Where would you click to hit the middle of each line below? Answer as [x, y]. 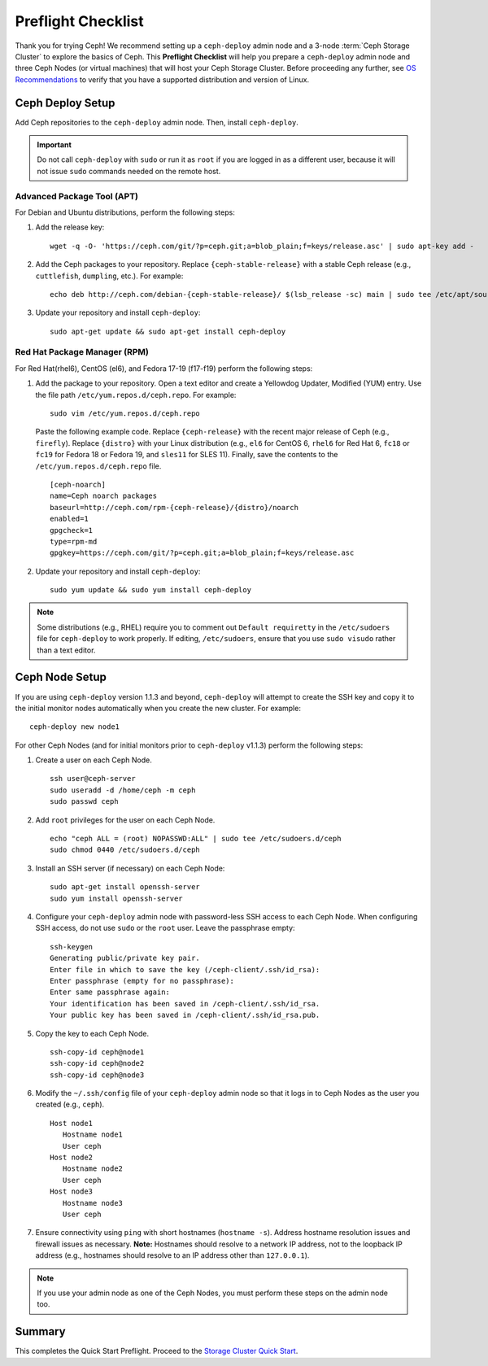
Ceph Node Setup [61, 677]
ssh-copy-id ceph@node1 [97, 1052]
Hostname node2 [93, 1169]
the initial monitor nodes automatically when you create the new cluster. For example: [158, 708]
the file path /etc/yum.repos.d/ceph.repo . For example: [136, 395]
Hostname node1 [93, 1135]
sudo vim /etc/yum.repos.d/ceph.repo [125, 413]
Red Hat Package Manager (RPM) [82, 352]
